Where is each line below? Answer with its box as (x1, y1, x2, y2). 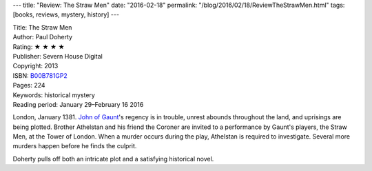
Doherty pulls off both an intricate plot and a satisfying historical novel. (12, 154, 214, 163)
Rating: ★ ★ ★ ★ (12, 42, 65, 51)
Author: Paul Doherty (12, 33, 72, 41)
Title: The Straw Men (12, 23, 72, 31)
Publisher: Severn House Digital (12, 52, 103, 60)
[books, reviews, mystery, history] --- (12, 10, 120, 19)
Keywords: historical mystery (12, 90, 96, 99)
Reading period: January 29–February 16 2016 (12, 100, 144, 108)
